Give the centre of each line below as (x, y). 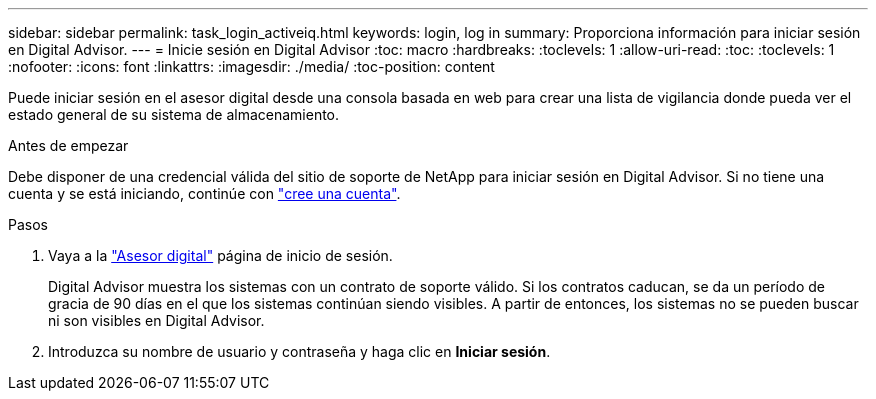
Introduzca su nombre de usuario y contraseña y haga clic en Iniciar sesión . (299, 351)
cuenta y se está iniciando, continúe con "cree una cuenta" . (204, 193)
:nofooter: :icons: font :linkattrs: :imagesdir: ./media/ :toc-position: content (251, 66)
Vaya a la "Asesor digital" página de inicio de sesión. (220, 255)
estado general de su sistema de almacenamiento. (174, 114)
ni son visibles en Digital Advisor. (156, 320)
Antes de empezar (68, 145)
